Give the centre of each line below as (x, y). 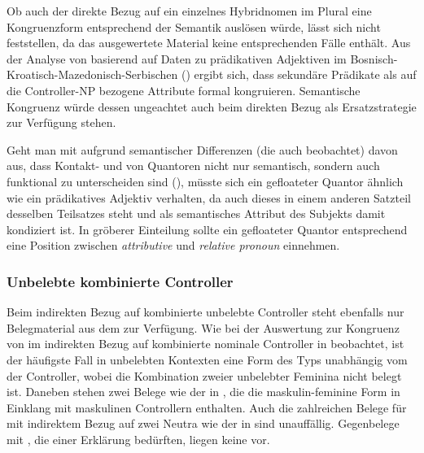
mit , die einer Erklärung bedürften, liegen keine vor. (138, 439)
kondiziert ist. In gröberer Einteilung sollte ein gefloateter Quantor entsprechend (207, 229)
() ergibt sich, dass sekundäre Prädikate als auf (299, 74)
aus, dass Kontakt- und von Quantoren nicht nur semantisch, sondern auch (193, 166)
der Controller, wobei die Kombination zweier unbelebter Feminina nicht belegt (204, 375)
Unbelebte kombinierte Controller (120, 281)
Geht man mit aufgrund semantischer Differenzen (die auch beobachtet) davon (202, 149)
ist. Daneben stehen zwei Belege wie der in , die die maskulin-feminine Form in (203, 392)
